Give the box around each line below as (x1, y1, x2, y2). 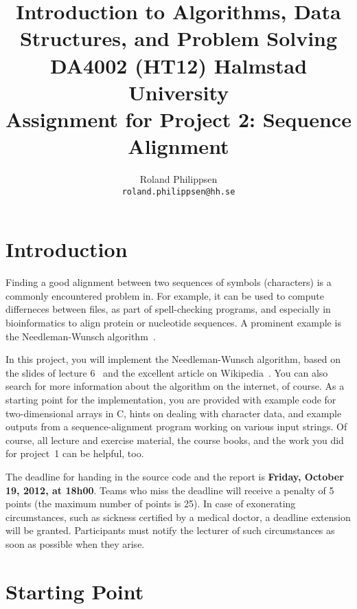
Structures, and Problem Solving (19, 24, 338, 52)
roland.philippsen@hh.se (122, 186, 235, 197)
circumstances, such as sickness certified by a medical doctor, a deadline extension (5, 509, 351, 524)
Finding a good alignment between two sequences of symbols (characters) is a (5, 275, 332, 289)
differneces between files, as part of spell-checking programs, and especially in (5, 302, 331, 316)
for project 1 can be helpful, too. (5, 446, 144, 461)
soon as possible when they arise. (5, 536, 145, 551)
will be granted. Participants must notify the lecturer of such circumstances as (5, 523, 335, 538)
